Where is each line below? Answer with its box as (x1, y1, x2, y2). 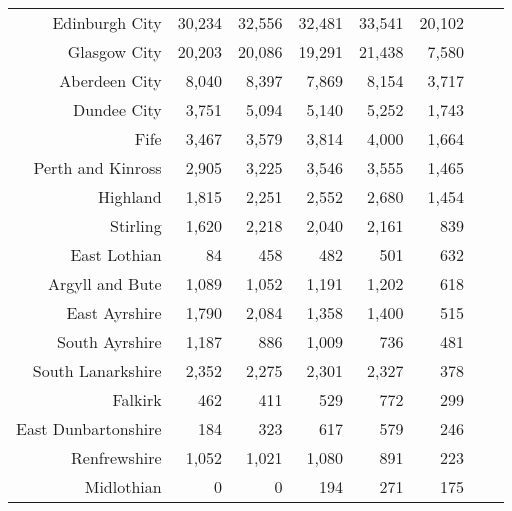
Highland (98, 185, 162, 208)
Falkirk (112, 388, 162, 411)
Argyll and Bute (48, 272, 162, 295)
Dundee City (72, 98, 162, 121)
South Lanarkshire (32, 359, 162, 382)
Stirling (110, 214, 162, 237)
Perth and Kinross (33, 156, 162, 179)
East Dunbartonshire (16, 417, 162, 440)
